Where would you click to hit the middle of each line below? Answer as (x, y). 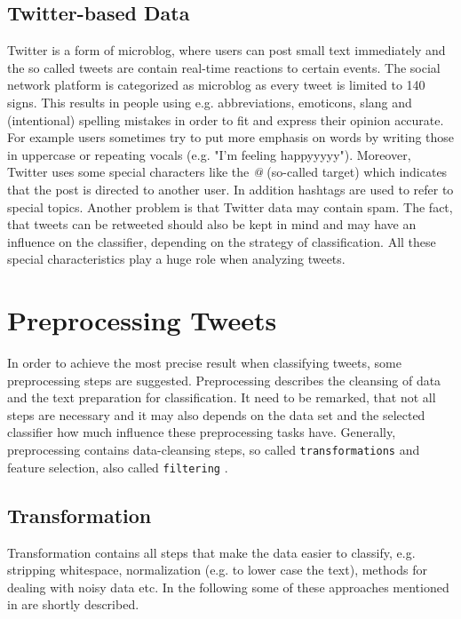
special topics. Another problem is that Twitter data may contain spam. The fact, (230, 206)
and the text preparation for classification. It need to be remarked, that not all (222, 397)
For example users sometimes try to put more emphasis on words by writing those (231, 137)
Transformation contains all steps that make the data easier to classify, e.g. (211, 552)
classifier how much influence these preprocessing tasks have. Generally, (202, 432)
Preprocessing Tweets (142, 320)
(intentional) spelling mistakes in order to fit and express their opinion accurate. (226, 119)
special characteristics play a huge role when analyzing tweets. (176, 259)
